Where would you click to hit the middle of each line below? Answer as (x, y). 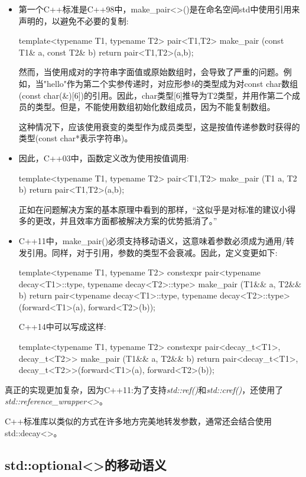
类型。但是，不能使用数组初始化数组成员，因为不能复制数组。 (155, 107)
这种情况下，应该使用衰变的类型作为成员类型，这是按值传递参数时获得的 (159, 126)
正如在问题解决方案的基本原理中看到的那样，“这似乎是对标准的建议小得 (157, 209)
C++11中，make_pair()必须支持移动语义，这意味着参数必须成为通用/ (152, 240)
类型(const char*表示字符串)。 (76, 138)
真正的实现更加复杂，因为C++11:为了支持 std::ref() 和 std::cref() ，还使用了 (144, 389)
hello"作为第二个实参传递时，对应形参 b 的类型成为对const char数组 (172, 83)
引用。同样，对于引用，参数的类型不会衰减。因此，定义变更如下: (152, 252)
